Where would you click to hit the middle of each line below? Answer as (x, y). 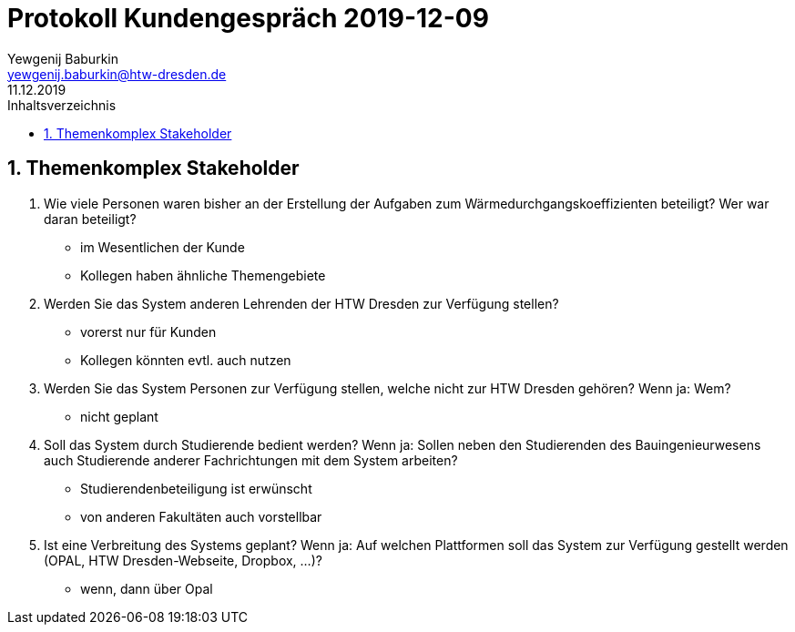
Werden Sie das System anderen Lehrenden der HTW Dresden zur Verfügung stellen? (301, 303)
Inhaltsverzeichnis (62, 105)
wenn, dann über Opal (147, 588)
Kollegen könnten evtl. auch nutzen (186, 360)
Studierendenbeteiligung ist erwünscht (196, 488)
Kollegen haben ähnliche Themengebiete (203, 275)
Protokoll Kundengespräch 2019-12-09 (248, 18)
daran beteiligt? (90, 219)
